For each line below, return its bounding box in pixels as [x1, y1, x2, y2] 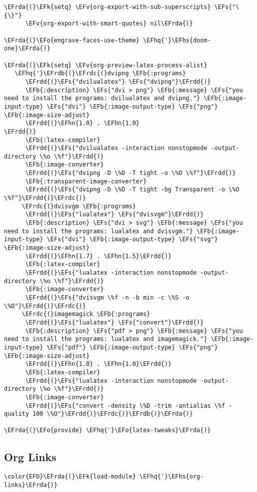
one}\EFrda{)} [4, 45, 51, 52]
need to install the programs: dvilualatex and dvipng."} [4, 95, 200, 102]
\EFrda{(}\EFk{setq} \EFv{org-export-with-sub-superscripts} [4, 3, 211, 10]
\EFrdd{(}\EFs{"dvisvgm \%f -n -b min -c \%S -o [25, 294, 190, 301]
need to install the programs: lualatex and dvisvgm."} [4, 227, 193, 235]
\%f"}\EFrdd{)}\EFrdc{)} [4, 194, 86, 202]
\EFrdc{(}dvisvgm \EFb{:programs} [21, 202, 136, 210]
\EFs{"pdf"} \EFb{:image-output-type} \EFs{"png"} [46, 343, 218, 351]
